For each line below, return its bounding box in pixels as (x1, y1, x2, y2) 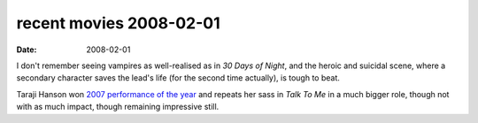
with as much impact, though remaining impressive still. (16, 102, 220, 112)
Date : (16, 44, 37, 55)
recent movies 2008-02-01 (16, 13, 220, 33)
